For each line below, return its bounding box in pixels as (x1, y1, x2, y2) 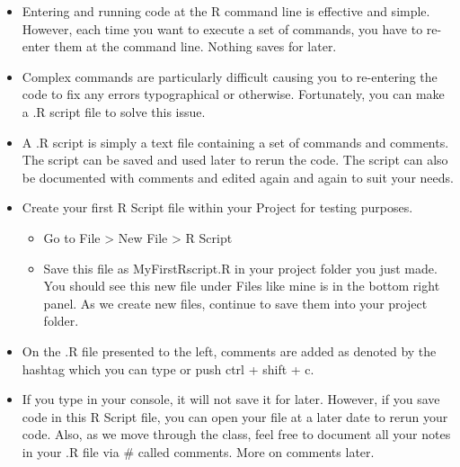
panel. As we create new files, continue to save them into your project (43, 293, 428, 312)
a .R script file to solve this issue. (22, 102, 206, 121)
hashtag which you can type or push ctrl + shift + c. (22, 359, 314, 378)
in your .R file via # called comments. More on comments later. (22, 442, 375, 461)
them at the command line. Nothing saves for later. (54, 37, 337, 56)
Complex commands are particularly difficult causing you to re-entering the (22, 67, 438, 85)
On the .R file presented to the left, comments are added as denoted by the (22, 341, 437, 360)
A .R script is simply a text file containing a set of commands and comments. (22, 132, 449, 151)
